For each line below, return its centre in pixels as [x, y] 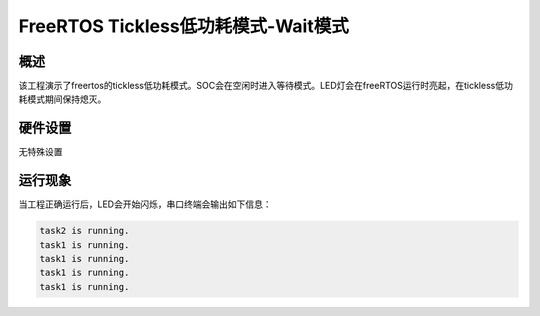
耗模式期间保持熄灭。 [62, 99]
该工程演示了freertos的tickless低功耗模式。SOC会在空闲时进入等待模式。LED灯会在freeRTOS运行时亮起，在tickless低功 [266, 86]
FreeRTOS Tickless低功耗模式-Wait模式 [183, 26]
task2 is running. [84, 231]
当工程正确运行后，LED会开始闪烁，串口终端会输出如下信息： [145, 204]
